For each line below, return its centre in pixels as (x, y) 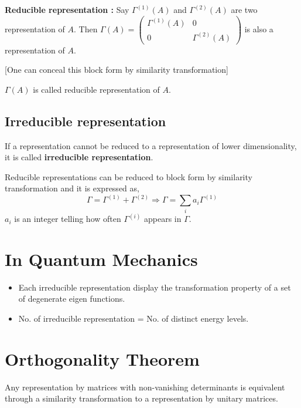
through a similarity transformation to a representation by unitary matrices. (141, 398)
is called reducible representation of (96, 89)
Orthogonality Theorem (102, 358)
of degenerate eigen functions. (72, 299)
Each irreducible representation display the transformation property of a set (155, 287)
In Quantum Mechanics (101, 259)
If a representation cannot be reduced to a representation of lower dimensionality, (151, 145)
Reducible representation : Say (67, 9)
